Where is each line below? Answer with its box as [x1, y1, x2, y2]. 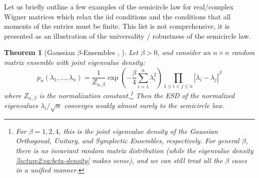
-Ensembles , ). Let [81, 47, 138, 58]
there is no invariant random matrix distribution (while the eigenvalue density [15, 145, 254, 155]
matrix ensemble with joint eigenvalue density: [4, 57, 145, 67]
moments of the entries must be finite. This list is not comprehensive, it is [4, 21, 230, 31]
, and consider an [157, 47, 211, 58]
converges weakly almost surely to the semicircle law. [64, 100, 225, 110]
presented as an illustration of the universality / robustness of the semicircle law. [4, 30, 251, 41]
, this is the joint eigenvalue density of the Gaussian [59, 125, 218, 136]
